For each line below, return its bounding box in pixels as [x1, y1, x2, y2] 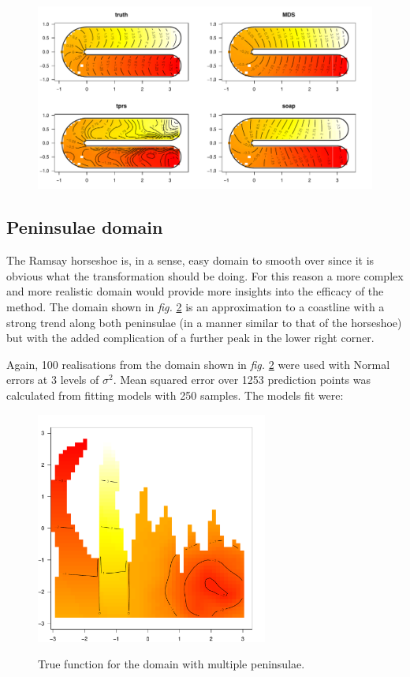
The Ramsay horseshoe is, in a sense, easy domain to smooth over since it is [6, 252, 375, 269]
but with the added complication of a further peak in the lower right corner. [6, 329, 375, 346]
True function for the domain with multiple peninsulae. [38, 656, 305, 672]
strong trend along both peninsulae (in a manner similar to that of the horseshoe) [6, 314, 402, 330]
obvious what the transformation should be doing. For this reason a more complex [6, 267, 404, 284]
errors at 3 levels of [6, 371, 99, 388]
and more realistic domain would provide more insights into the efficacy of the [6, 283, 384, 299]
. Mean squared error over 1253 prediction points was [113, 371, 371, 388]
